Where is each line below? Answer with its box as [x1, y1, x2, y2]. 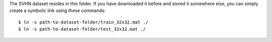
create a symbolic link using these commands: [9, 7, 106, 13]
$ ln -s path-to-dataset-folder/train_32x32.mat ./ [18, 19, 149, 25]
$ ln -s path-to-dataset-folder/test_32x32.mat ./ [18, 26, 146, 32]
